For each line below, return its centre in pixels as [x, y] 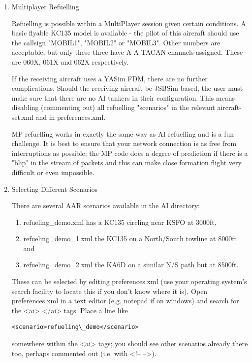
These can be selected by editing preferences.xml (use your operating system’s [129, 281]
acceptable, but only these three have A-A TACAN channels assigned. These [127, 52]
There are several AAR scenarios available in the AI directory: [106, 205]
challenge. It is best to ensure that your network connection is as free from [124, 143]
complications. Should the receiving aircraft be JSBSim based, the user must [127, 88]
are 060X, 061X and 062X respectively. [70, 61]
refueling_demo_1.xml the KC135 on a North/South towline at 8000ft [130, 238]
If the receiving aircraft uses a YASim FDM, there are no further [110, 78]
